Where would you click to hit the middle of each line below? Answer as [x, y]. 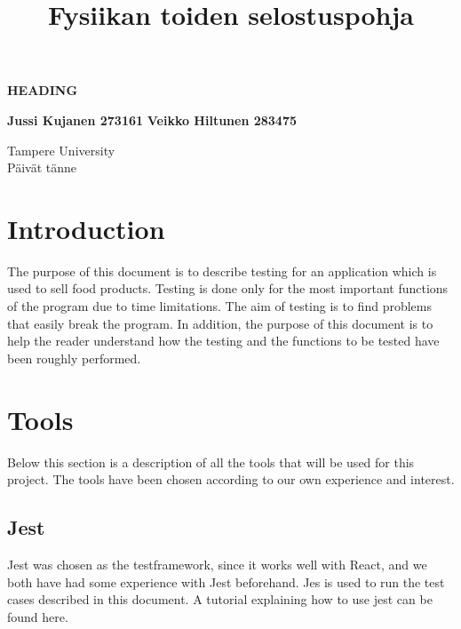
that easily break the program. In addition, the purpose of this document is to [220, 323]
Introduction [86, 228]
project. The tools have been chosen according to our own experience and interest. [231, 479]
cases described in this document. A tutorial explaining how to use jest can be [220, 599]
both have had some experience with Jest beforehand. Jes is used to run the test [226, 581]
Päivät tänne [42, 167]
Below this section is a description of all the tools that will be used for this [211, 462]
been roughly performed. [74, 358]
